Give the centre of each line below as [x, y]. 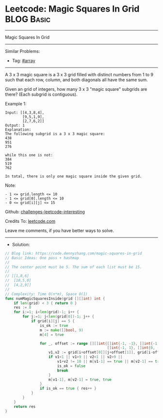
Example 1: [16, 103]
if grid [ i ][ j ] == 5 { [53, 321]
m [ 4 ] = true [52, 334]
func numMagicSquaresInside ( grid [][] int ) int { [55, 299]
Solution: [21, 244]
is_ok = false [71, 366]
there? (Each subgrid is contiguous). [41, 94]
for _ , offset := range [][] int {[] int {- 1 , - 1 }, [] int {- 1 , [99, 343]
